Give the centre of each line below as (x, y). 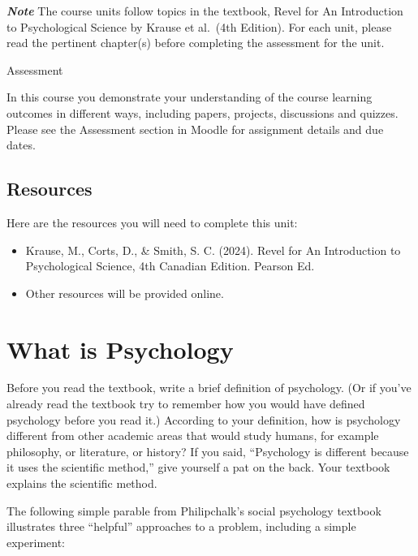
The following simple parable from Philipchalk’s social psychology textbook (194, 510)
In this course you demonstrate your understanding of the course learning (190, 97)
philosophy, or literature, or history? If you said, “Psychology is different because (208, 451)
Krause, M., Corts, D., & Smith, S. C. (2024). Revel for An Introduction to (213, 250)
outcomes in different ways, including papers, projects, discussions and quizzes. (203, 112)
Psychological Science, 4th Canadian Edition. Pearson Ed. (170, 266)
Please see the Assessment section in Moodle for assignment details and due (195, 129)
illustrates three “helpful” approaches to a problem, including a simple (181, 526)
